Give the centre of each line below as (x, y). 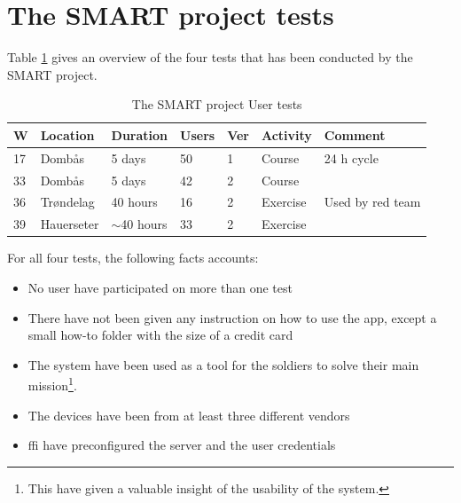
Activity (286, 134)
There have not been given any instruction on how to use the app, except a (232, 317)
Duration (140, 134)
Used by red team (372, 202)
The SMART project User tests (217, 104)
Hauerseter (70, 224)
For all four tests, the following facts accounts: (133, 258)
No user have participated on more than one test (160, 287)
